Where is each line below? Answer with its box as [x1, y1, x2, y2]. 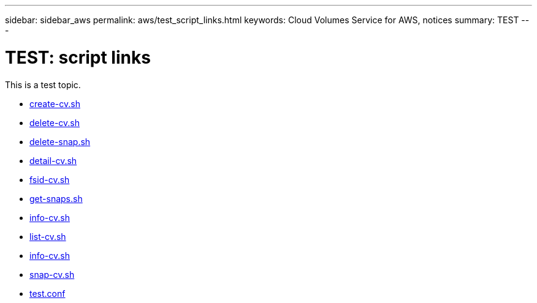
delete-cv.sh [29, 117, 80, 128]
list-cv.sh [29, 231, 66, 242]
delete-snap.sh [29, 136, 91, 147]
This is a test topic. [5, 79, 81, 90]
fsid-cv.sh [29, 174, 70, 185]
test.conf [29, 288, 66, 299]
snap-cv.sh [29, 269, 75, 280]
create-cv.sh [29, 98, 80, 109]
